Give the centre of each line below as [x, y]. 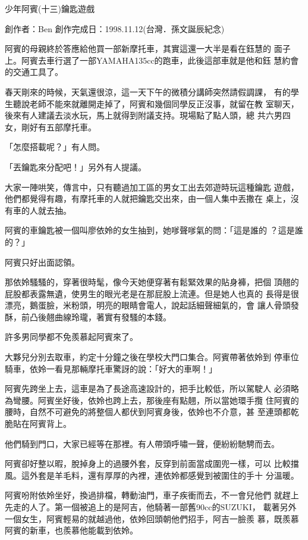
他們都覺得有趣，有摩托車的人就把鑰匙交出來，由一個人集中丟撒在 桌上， [148, 199]
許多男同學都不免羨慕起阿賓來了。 [71, 337]
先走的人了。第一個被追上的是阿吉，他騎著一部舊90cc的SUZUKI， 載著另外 [151, 507]
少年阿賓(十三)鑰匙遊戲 [50, 8]
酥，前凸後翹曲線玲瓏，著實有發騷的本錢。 [88, 316]
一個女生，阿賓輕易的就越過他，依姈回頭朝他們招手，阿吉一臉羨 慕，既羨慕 [152, 518]
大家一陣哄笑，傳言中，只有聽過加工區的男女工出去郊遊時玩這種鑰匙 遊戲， [152, 187]
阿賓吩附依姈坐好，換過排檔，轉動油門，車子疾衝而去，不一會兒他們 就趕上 [152, 495]
